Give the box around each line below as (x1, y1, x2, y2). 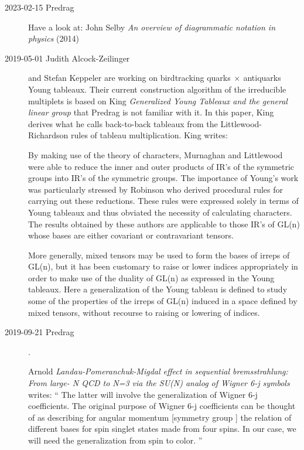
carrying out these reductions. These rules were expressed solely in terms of (28, 195, 299, 207)
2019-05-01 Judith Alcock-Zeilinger (5, 52, 130, 64)
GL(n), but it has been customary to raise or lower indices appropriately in (28, 260, 298, 272)
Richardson (28, 129, 69, 141)
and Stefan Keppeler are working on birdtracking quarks (28, 71, 231, 84)
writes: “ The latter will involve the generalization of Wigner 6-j (28, 388, 258, 400)
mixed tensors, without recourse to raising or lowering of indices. (28, 306, 260, 318)
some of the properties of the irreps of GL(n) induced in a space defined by (28, 295, 298, 307)
